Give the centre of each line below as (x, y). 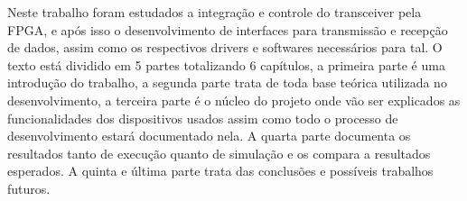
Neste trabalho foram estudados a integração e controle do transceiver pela (215, 12)
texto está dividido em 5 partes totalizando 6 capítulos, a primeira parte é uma (226, 64)
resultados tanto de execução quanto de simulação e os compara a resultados (219, 153)
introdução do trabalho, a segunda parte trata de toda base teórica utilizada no (227, 82)
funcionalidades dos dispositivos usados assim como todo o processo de (203, 118)
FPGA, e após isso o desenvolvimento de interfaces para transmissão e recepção (228, 29)
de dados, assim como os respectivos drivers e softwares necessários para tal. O (225, 47)
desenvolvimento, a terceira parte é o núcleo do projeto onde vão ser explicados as (234, 100)
